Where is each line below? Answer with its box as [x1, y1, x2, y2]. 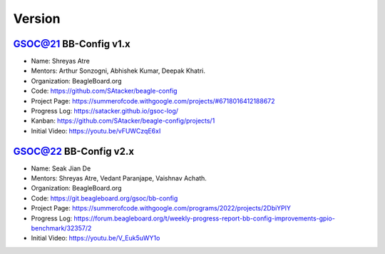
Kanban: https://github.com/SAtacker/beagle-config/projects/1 [31, 116, 215, 125]
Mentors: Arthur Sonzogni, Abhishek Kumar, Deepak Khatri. [31, 66, 206, 75]
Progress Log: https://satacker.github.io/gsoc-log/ [31, 107, 178, 116]
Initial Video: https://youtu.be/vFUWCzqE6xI [31, 126, 161, 135]
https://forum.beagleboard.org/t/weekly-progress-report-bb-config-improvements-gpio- [73, 214, 335, 223]
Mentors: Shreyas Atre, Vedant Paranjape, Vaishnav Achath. [31, 174, 207, 183]
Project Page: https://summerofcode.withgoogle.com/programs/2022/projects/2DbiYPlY [31, 204, 292, 213]
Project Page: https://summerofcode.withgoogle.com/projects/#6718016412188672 [31, 96, 275, 105]
